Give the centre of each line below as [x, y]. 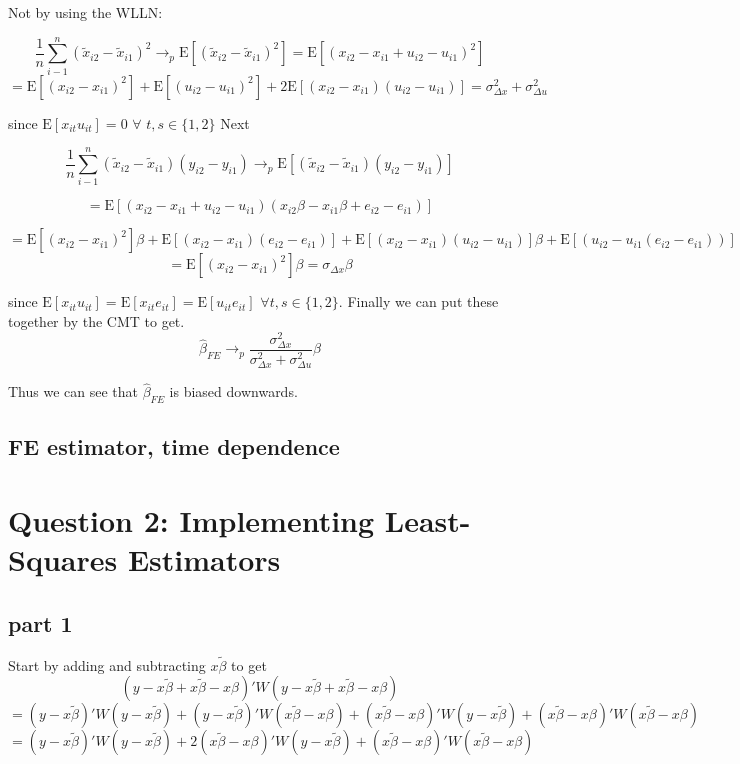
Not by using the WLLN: [85, 12]
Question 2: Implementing [191, 519]
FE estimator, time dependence [174, 446]
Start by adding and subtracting [107, 664]
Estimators [204, 559]
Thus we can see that [73, 391]
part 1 [40, 622]
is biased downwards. [233, 391]
